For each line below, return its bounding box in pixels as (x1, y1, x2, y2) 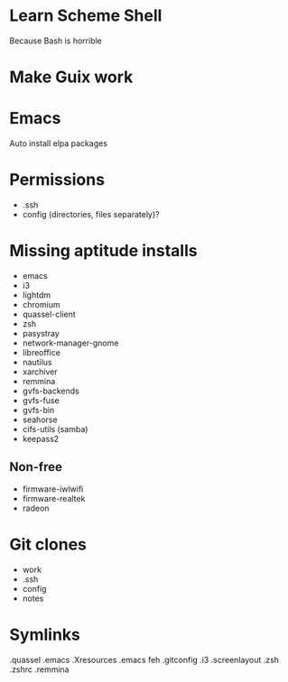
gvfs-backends (22, 385, 79, 396)
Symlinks (9, 624, 81, 645)
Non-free (9, 459, 63, 475)
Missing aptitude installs (9, 241, 198, 262)
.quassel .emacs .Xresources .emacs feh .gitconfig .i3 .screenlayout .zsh (9, 654, 280, 665)
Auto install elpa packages (9, 138, 108, 149)
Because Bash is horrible (9, 35, 102, 46)
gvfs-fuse (22, 394, 60, 406)
